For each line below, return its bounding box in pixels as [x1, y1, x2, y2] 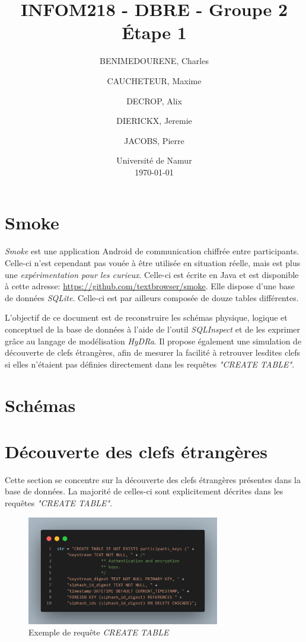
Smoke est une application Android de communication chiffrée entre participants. [5, 245, 299, 257]
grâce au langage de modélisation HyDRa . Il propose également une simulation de [5, 334, 302, 347]
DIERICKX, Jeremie [116, 114, 192, 127]
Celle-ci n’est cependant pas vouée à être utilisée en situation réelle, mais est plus [5, 257, 301, 269]
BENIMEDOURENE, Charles [100, 55, 209, 67]
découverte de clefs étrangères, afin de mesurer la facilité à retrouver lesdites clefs [5, 346, 301, 359]
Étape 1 [122, 20, 187, 44]
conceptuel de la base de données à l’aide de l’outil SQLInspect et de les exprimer [5, 322, 301, 335]
